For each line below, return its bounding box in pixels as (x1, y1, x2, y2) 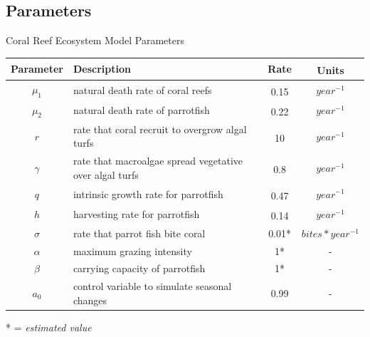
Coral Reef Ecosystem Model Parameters (6, 33, 184, 48)
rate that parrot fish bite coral (73, 225, 206, 240)
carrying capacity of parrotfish (73, 261, 206, 276)
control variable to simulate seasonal (73, 279, 232, 294)
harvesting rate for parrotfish (73, 207, 200, 221)
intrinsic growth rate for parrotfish (73, 186, 223, 201)
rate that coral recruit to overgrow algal (73, 121, 247, 136)
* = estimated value (6, 319, 92, 334)
